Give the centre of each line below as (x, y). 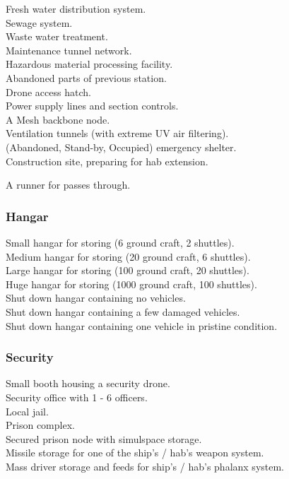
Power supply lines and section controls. (92, 106)
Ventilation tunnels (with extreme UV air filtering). (117, 133)
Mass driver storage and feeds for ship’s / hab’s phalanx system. (145, 466)
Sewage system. (39, 22)
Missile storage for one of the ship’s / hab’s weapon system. (135, 453)
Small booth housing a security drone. (88, 383)
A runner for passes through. (68, 185)
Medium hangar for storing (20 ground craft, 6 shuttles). (128, 256)
